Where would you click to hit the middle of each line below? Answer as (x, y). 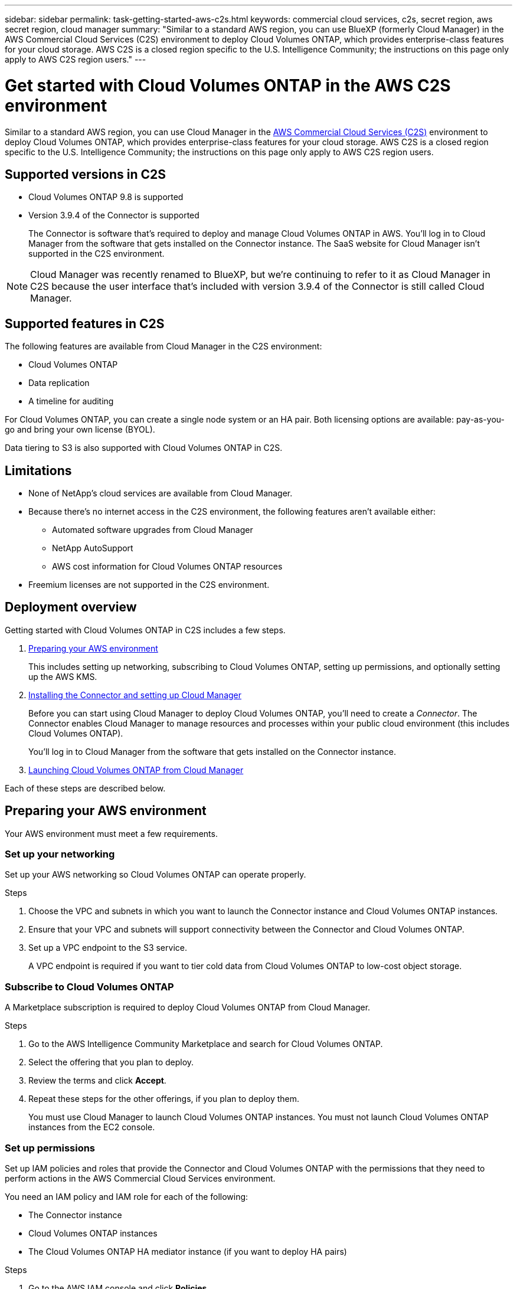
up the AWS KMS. (63, 676)
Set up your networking (60, 854)
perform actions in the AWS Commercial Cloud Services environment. (140, 1178)
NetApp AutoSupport (93, 548)
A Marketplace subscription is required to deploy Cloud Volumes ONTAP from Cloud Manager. (188, 1007)
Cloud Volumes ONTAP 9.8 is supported (106, 197)
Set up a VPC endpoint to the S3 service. (108, 948)
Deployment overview (71, 607)
